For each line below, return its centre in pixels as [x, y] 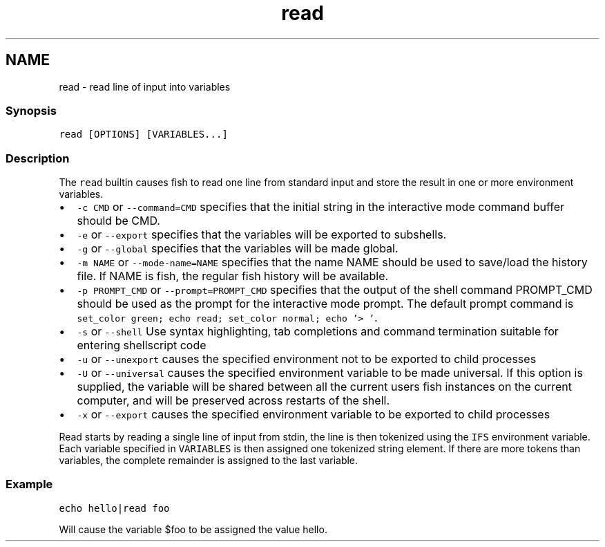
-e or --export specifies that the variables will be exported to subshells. [262, 235]
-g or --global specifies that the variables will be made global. [238, 249]
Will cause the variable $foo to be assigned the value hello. [193, 529]
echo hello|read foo [114, 508]
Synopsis [31, 110]
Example [29, 484]
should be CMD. [118, 221]
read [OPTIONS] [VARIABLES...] [143, 135]
